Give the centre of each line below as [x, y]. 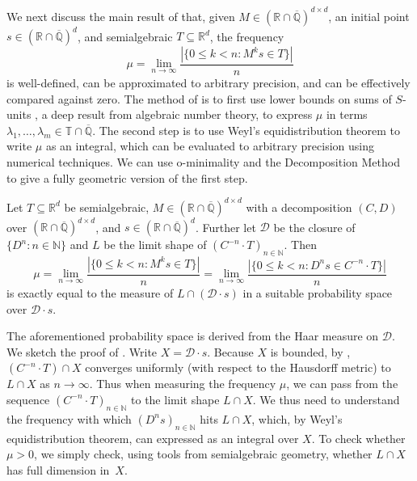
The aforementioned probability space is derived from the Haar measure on [193, 336]
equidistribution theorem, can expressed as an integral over [153, 438]
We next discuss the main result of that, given [121, 16]
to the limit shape [175, 399]
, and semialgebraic [125, 36]
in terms [347, 114]
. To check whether [358, 438]
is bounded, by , [310, 351]
